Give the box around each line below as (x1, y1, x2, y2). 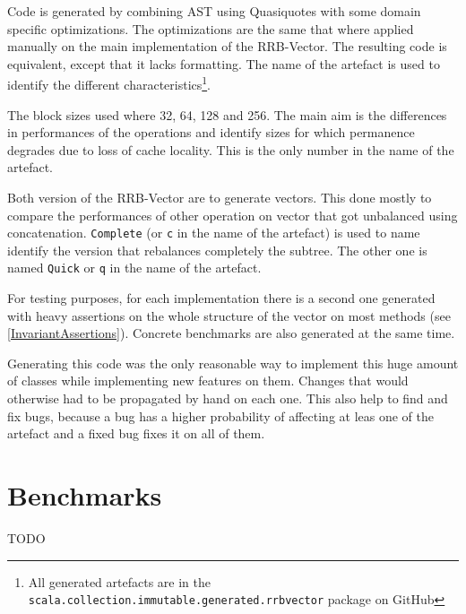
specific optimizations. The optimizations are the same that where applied (7, 19, 414, 38)
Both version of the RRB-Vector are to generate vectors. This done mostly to (7, 188, 432, 206)
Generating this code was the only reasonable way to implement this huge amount (7, 353, 459, 372)
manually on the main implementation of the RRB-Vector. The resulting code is (7, 37, 447, 56)
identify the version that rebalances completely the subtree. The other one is (7, 240, 427, 259)
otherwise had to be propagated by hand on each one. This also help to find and (7, 389, 448, 408)
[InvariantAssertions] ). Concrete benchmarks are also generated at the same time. (7, 324, 455, 342)
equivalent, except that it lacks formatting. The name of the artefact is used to (7, 54, 440, 73)
